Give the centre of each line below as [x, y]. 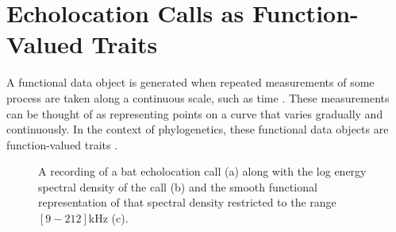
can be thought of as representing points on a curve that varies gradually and [195, 113]
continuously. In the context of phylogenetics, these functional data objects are [198, 129]
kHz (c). [108, 218]
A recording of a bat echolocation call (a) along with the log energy [202, 171]
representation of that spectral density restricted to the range [187, 202]
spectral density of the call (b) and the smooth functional [178, 186]
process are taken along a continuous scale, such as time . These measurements [198, 97]
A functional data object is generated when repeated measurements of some [190, 82]
